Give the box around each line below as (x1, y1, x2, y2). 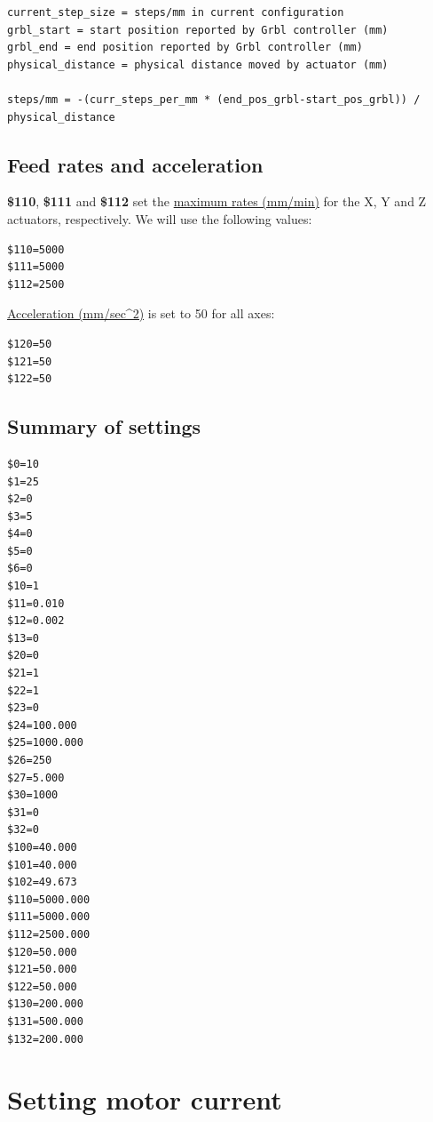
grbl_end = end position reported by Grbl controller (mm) (7, 41, 363, 54)
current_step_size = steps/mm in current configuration (7, 6, 344, 19)
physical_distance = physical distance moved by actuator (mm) (7, 58, 389, 71)
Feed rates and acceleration (7, 150, 264, 178)
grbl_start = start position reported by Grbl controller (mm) (7, 23, 389, 36)
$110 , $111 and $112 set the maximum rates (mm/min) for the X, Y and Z (7, 192, 427, 211)
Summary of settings (7, 413, 201, 440)
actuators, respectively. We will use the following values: (7, 209, 312, 228)
